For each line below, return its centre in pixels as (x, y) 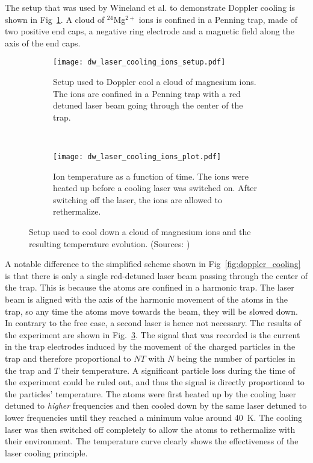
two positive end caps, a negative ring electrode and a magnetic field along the (150, 31)
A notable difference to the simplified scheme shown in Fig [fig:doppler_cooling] (153, 264)
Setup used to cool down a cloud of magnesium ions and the (140, 232)
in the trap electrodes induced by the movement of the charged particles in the (150, 346)
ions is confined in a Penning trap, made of (218, 19)
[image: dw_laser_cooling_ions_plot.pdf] (137, 157)
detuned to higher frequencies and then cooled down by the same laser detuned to (156, 405)
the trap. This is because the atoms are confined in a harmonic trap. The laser (150, 287)
